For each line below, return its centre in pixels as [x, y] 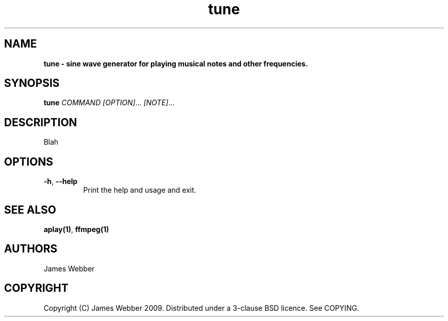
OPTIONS [29, 162]
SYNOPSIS [32, 83]
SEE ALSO [30, 210]
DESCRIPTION [41, 122]
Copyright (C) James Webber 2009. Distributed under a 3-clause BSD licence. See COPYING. [201, 308]
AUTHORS [31, 249]
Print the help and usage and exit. [140, 190]
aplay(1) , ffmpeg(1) [76, 229]
